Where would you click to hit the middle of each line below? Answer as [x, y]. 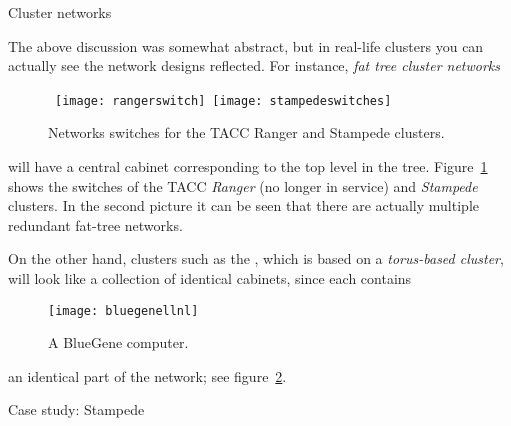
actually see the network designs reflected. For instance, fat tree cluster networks [254, 65]
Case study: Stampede [76, 409]
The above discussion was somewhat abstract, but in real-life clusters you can [246, 45]
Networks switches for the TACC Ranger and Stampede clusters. [246, 132]
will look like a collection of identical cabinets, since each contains [210, 278]
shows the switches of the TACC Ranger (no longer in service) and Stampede [243, 185]
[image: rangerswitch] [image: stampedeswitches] [223, 100]
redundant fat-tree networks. [95, 224]
